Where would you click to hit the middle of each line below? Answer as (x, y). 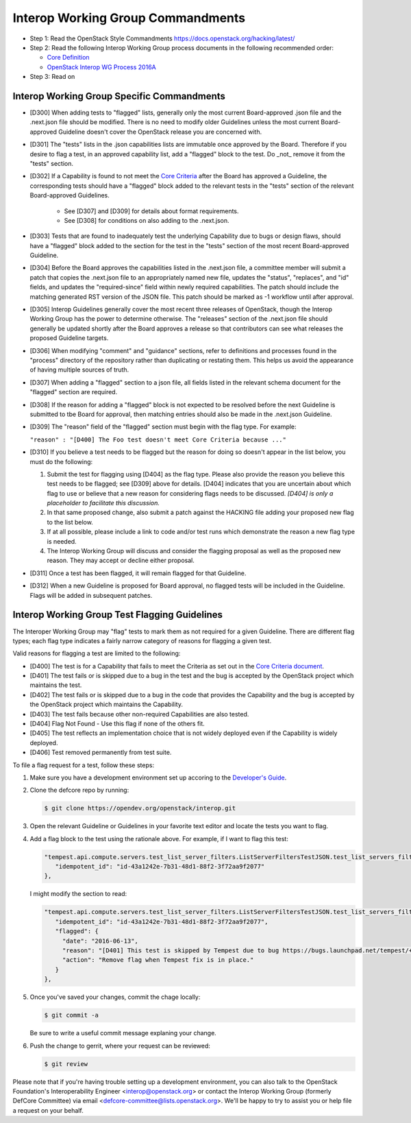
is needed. (62, 541)
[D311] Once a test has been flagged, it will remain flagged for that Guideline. (138, 573)
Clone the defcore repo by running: (79, 790)
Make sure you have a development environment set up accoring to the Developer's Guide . (158, 777)
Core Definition (68, 58)
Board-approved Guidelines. (70, 195)
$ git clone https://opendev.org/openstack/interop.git (140, 808)
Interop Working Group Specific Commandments (119, 96)
